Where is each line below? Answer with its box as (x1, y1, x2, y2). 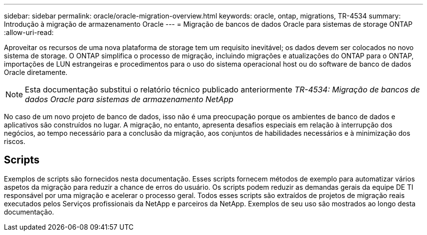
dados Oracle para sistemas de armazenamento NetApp (25, 94, 233, 104)
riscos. (4, 137, 26, 145)
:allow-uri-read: (4, 28, 54, 36)
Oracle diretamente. (4, 68, 68, 76)
